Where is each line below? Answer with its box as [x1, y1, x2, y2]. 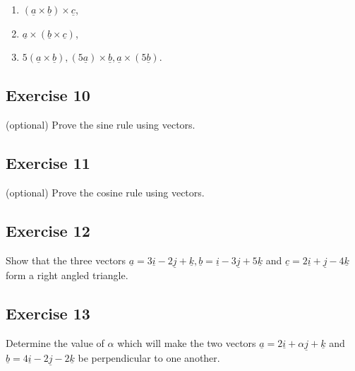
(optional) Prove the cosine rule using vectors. [6, 184, 205, 199]
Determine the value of [6, 335, 104, 350]
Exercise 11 [6, 151, 90, 173]
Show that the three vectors [6, 252, 126, 267]
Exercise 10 [6, 84, 90, 106]
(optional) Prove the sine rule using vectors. [6, 117, 195, 131]
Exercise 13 [6, 302, 90, 324]
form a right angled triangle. [6, 267, 128, 282]
